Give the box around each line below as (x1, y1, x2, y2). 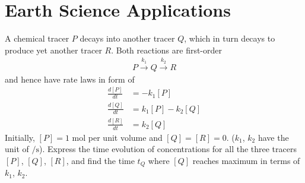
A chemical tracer (5, 32, 69, 45)
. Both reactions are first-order (111, 43, 223, 56)
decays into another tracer (80, 32, 175, 45)
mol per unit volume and (72, 131, 163, 143)
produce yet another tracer (5, 43, 102, 56)
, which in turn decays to (184, 32, 275, 45)
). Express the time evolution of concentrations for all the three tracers (39, 143, 297, 155)
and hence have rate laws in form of (5, 72, 135, 85)
